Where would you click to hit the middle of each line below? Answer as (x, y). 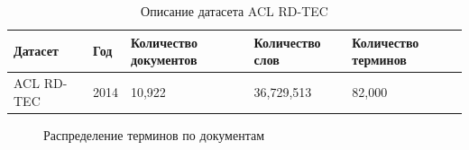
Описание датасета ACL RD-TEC (234, 11)
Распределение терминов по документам (154, 134)
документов (164, 60)
